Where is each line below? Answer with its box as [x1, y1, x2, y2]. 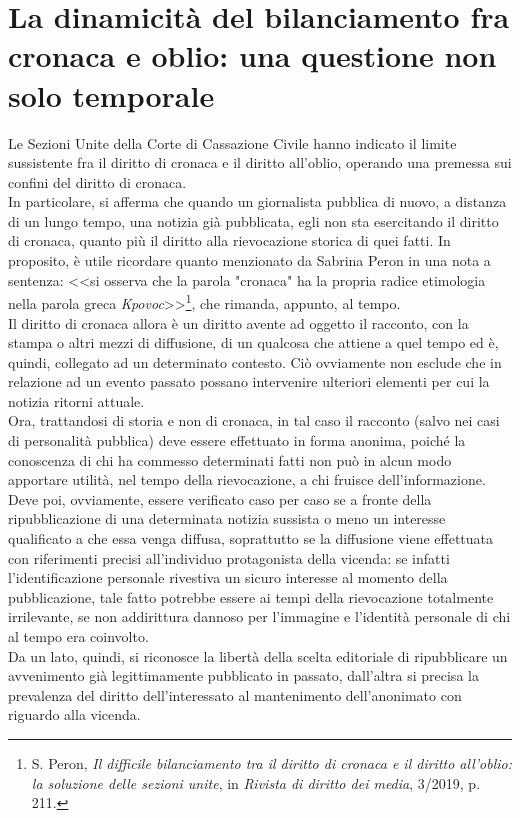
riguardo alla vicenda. [8, 704, 141, 725]
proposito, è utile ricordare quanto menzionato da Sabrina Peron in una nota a [8, 250, 491, 271]
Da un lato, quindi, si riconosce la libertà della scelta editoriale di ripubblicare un [8, 645, 508, 666]
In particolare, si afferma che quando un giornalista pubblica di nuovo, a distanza [8, 191, 507, 212]
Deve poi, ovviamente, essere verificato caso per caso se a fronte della [8, 488, 432, 509]
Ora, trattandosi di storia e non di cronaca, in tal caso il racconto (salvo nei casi [8, 410, 500, 431]
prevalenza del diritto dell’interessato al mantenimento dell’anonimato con [8, 684, 462, 705]
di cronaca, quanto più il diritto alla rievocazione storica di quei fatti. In [8, 230, 451, 251]
